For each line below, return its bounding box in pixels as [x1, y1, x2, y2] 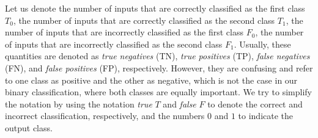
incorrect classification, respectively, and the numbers [5, 109, 205, 122]
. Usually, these [234, 37, 291, 50]
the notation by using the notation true [5, 97, 152, 110]
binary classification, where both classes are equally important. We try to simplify [5, 85, 312, 98]
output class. [5, 121, 53, 134]
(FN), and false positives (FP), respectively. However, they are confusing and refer [5, 61, 313, 74]
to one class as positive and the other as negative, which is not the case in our [5, 73, 298, 86]
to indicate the [238, 109, 294, 122]
